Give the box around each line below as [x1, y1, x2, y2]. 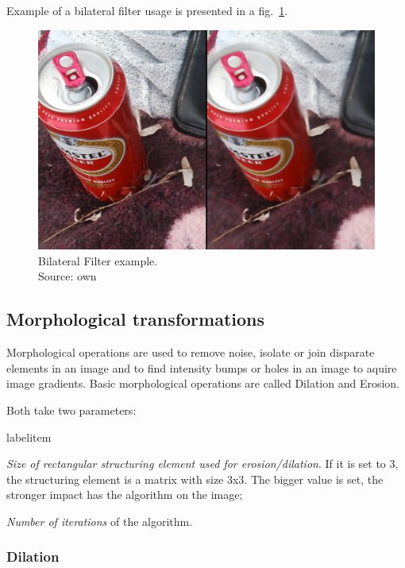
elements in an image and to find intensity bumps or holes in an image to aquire [6, 359, 397, 376]
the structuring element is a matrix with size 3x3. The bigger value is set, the [6, 470, 384, 487]
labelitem [6, 428, 52, 445]
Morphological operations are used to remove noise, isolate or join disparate [6, 344, 375, 361]
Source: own [38, 268, 97, 284]
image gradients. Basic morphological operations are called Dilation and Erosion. [6, 375, 399, 392]
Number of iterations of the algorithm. [6, 512, 193, 529]
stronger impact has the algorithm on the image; [6, 486, 243, 503]
